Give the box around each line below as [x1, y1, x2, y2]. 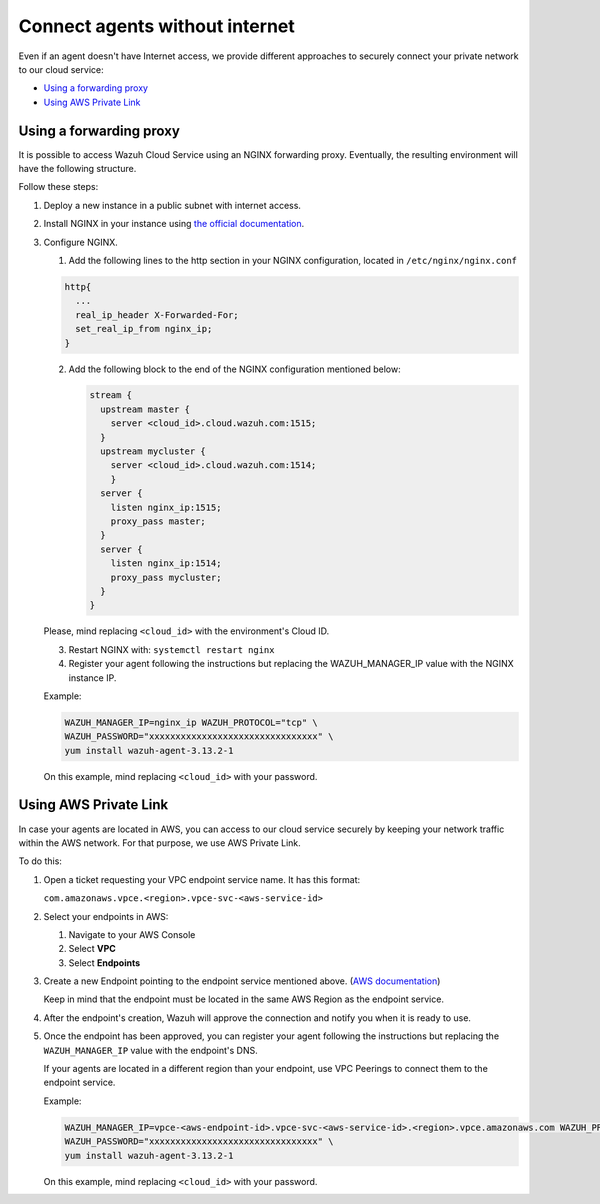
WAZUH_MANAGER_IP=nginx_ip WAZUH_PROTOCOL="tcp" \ [64, 716, 319, 728]
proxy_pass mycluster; [110, 571, 222, 583]
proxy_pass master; [110, 516, 207, 527]
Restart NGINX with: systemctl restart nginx [68, 643, 275, 655]
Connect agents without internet [18, 15, 295, 37]
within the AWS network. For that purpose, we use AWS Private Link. [18, 836, 302, 849]
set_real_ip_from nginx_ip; [75, 323, 213, 335]
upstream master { [100, 403, 190, 415]
